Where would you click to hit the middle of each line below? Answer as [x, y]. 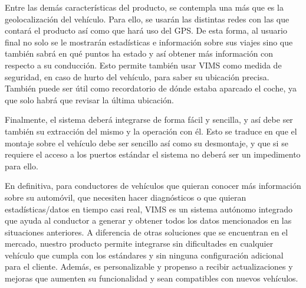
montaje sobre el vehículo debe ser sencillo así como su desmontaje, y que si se [147, 143]
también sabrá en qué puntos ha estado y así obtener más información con [139, 53]
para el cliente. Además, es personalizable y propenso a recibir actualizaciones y [149, 266]
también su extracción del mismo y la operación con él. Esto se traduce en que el [151, 131]
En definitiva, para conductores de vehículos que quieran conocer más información [153, 186]
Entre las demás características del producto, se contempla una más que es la [144, 7]
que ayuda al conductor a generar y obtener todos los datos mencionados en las [148, 220]
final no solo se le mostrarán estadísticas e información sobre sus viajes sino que [149, 42]
